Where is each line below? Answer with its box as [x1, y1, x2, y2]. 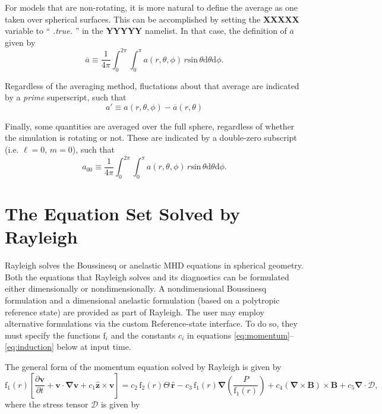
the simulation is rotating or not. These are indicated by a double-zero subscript [5, 131, 297, 144]
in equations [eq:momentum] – [187, 328, 295, 341]
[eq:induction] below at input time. [5, 340, 131, 353]
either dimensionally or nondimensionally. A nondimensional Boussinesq [5, 282, 267, 295]
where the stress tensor [5, 397, 89, 410]
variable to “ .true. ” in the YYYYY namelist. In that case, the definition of [5, 24, 287, 37]
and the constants [111, 328, 176, 341]
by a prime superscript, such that [5, 91, 127, 103]
